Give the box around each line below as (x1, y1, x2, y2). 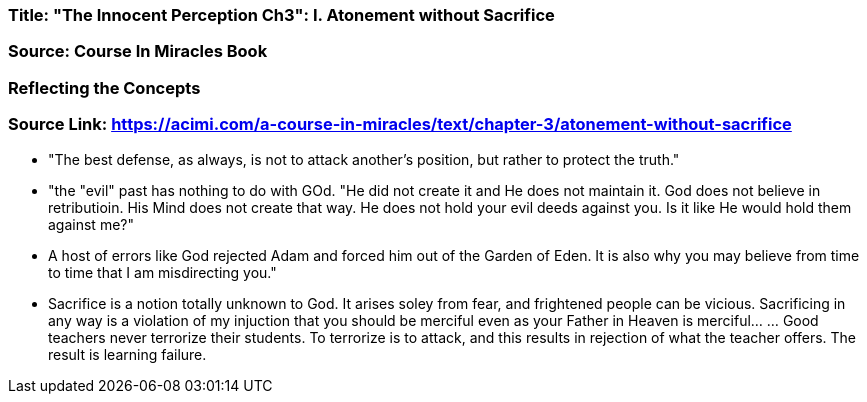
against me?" (48, 215, 134, 233)
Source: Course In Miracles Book (8, 41, 268, 62)
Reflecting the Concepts (8, 77, 201, 98)
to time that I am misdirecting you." (48, 263, 277, 281)
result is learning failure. (48, 345, 207, 363)
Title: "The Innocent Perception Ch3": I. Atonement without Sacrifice (8, 5, 555, 25)
